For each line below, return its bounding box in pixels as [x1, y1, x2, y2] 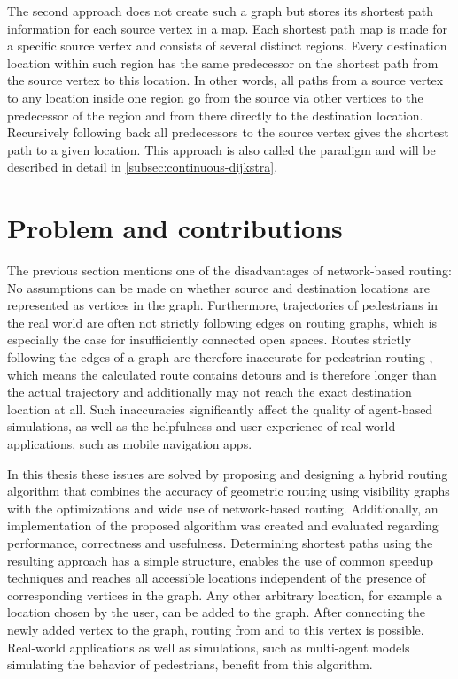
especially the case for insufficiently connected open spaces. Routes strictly [7, 330, 412, 349]
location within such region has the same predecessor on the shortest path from [7, 53, 439, 72]
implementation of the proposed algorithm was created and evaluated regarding [7, 516, 439, 535]
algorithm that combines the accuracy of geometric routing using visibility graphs [7, 482, 450, 500]
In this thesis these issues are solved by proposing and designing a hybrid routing [7, 464, 448, 482]
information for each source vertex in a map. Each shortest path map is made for [7, 19, 447, 37]
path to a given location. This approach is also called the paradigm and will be [7, 140, 436, 158]
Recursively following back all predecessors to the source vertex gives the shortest [7, 123, 449, 142]
